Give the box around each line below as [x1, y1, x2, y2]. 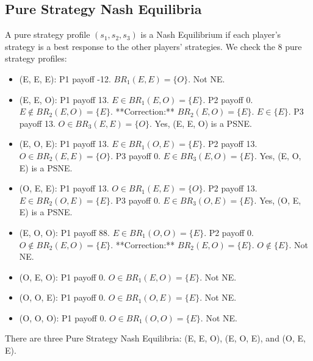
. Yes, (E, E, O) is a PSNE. [149, 116, 252, 129]
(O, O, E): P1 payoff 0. [19, 291, 106, 304]
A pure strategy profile [5, 28, 90, 41]
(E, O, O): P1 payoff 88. [19, 226, 110, 238]
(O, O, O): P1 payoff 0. [19, 311, 107, 324]
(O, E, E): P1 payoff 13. [19, 182, 109, 195]
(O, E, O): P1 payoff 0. [19, 270, 106, 283]
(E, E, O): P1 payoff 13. [19, 93, 109, 105]
